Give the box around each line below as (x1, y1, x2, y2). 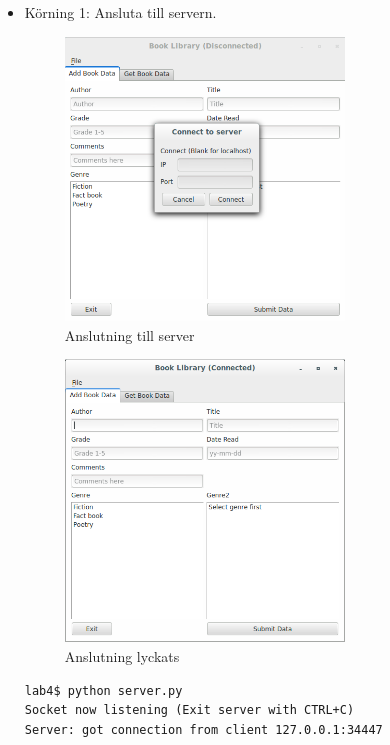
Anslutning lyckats (64, 645, 180, 666)
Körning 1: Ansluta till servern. (24, 2, 217, 22)
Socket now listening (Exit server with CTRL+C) (24, 703, 355, 718)
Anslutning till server (64, 324, 195, 345)
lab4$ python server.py (24, 683, 183, 698)
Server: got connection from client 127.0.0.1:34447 (24, 722, 383, 737)
